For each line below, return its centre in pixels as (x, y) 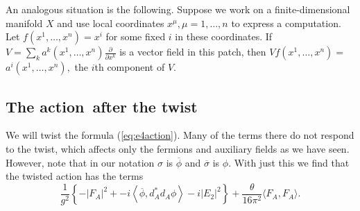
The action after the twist (102, 106)
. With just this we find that (289, 162)
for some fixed (136, 36)
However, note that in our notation (80, 162)
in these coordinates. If (224, 36)
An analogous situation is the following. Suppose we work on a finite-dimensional (178, 9)
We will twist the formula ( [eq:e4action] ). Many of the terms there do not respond (180, 135)
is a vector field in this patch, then (193, 52)
